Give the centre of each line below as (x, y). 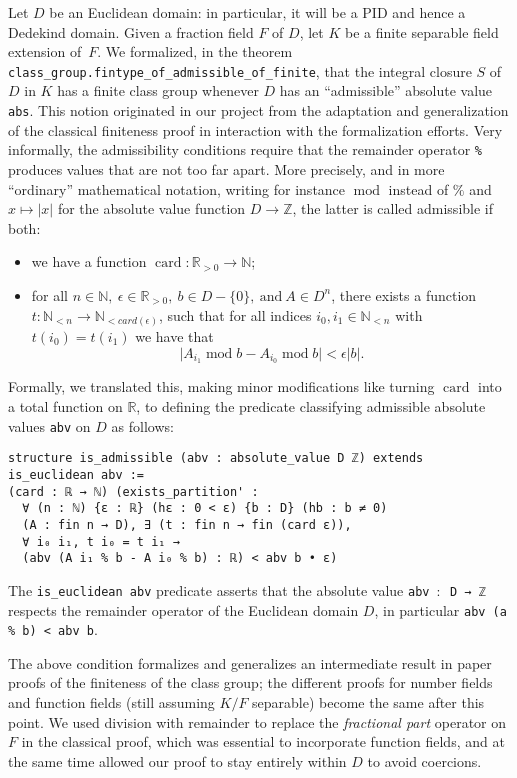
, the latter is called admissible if (393, 208)
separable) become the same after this (368, 702)
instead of (418, 188)
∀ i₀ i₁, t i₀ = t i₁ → (101, 541)
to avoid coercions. (424, 760)
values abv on (49, 425)
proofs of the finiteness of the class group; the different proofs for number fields (250, 682)
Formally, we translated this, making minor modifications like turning (221, 386)
